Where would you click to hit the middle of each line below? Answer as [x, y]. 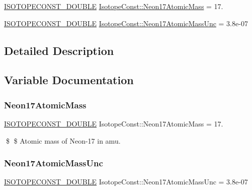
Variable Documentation [69, 80]
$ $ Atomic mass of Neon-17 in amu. [63, 140]
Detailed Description [59, 50]
